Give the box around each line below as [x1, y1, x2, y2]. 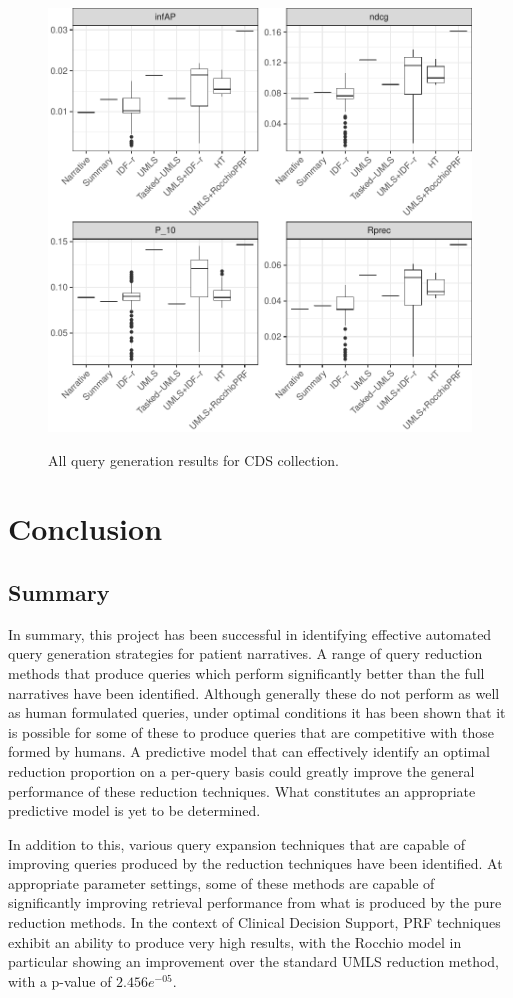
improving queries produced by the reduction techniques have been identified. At [8, 853, 503, 874]
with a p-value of [8, 970, 112, 991]
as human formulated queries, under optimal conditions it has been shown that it [8, 702, 506, 723]
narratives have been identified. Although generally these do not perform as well [8, 682, 500, 703]
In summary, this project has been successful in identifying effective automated [8, 623, 492, 644]
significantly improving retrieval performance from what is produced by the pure [8, 892, 502, 913]
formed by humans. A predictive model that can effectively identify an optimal [8, 741, 490, 762]
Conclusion [8, 508, 163, 549]
